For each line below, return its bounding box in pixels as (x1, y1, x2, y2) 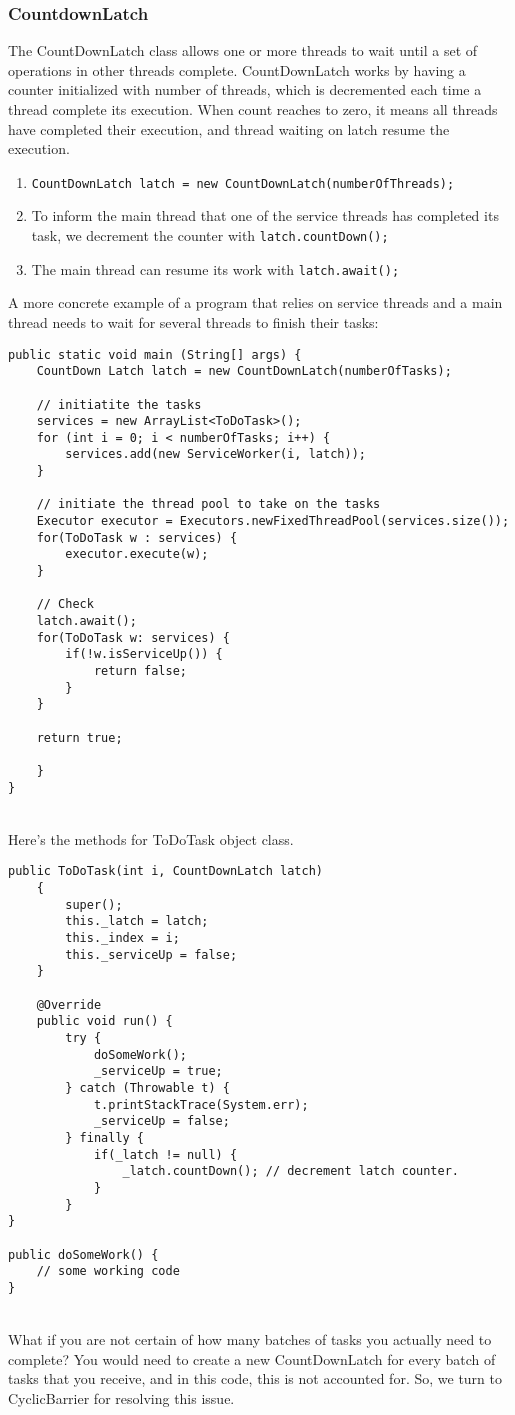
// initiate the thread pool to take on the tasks (36, 497, 381, 512)
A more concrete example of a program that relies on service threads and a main (8, 292, 503, 313)
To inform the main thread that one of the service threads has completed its (31, 205, 499, 226)
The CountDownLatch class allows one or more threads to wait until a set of (8, 40, 478, 61)
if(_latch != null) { (93, 1147, 238, 1162)
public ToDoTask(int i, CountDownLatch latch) (8, 864, 323, 879)
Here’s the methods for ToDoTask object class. (8, 828, 294, 849)
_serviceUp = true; (93, 1064, 223, 1079)
